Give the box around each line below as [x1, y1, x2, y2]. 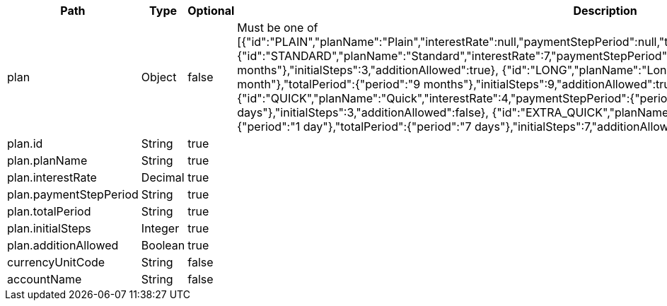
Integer [141, 221, 180, 235]
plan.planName [7, 153, 88, 167]
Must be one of [237, 20, 318, 35]
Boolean [141, 238, 185, 252]
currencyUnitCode [7, 255, 105, 269]
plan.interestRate [7, 170, 97, 184]
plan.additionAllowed [7, 238, 119, 252]
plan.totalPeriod [7, 204, 91, 218]
